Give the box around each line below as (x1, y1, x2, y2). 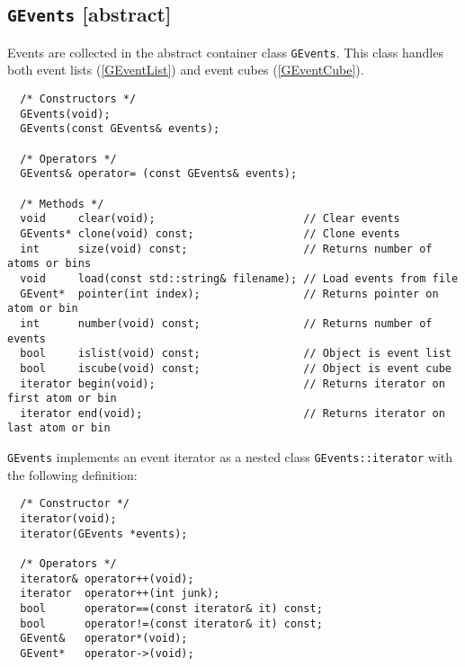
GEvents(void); (20, 107, 111, 120)
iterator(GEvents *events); (20, 527, 188, 540)
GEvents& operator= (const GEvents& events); (20, 167, 298, 181)
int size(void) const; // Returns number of (20, 242, 433, 255)
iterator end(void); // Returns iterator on (20, 406, 445, 420)
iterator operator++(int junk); (20, 587, 220, 600)
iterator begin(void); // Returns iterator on (20, 377, 445, 390)
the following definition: (7, 465, 138, 484)
